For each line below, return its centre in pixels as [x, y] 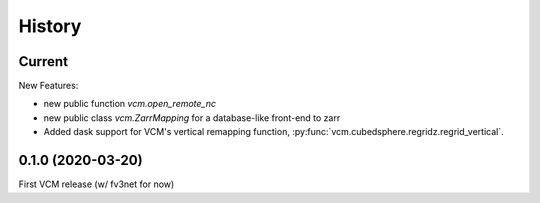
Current [43, 61]
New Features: [48, 86]
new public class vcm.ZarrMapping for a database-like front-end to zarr [192, 117]
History [50, 26]
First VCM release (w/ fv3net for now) [96, 184]
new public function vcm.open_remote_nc [130, 104]
